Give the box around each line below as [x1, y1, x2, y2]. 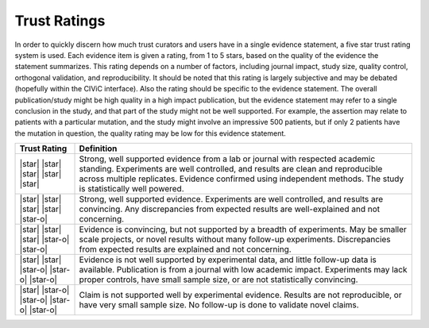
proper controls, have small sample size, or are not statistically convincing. [79, 274, 358, 285]
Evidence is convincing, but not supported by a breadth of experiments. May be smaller [79, 224, 407, 235]
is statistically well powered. [79, 183, 184, 195]
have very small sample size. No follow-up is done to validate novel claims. [79, 299, 359, 311]
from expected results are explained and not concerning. [79, 244, 292, 255]
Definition [79, 143, 118, 154]
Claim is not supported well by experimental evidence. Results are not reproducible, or [79, 290, 402, 301]
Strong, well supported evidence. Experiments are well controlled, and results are [79, 194, 384, 205]
